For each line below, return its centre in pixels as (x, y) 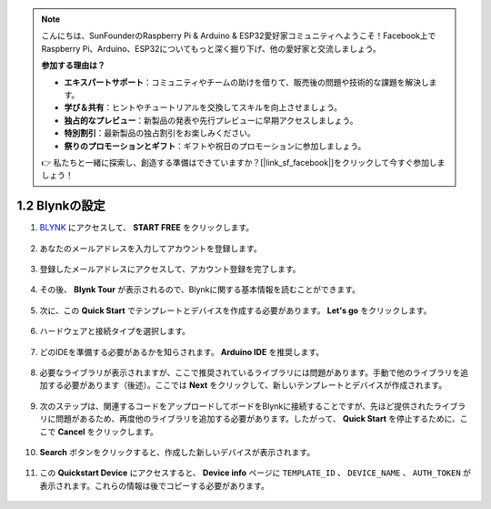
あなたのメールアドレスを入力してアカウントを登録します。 (151, 248)
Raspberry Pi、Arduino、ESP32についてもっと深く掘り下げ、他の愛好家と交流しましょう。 (211, 48)
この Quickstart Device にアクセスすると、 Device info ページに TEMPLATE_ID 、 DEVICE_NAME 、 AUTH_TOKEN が (256, 473)
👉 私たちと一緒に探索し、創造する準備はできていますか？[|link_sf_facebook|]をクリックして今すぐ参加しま (243, 162)
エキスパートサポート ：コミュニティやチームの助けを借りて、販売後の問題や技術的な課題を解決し (246, 82)
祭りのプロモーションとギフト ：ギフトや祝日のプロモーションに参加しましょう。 (215, 146)
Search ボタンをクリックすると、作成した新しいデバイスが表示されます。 (177, 452)
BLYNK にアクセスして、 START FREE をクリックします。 (147, 228)
